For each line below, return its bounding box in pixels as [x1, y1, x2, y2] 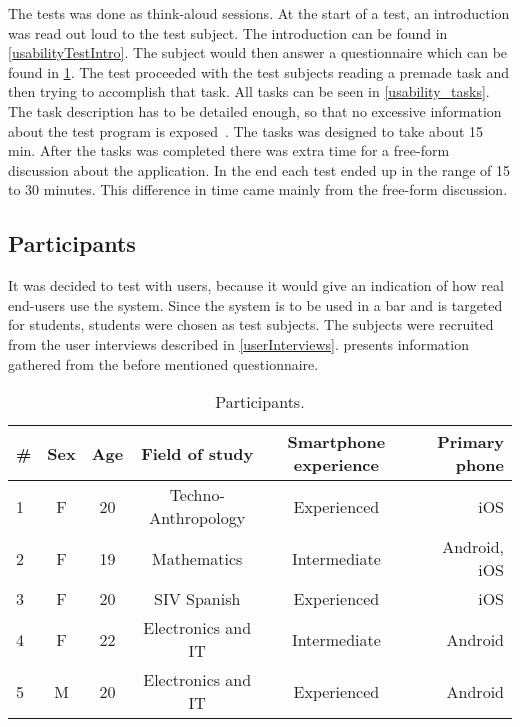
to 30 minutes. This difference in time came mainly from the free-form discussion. [8, 179, 508, 200]
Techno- [169, 483, 225, 507]
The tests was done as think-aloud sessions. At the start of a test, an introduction [8, 3, 510, 23]
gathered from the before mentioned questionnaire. [8, 353, 319, 374]
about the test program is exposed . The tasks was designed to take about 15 [8, 120, 484, 141]
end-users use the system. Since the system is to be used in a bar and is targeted [8, 294, 503, 315]
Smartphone [287, 430, 386, 454]
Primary [437, 430, 504, 454]
